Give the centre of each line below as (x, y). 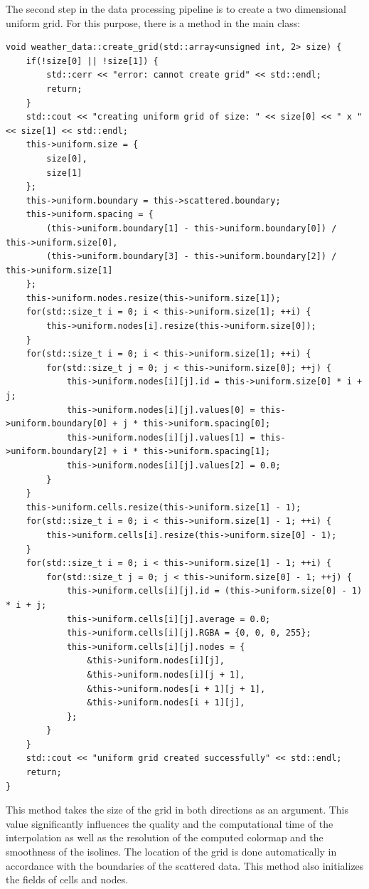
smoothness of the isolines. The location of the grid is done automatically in (171, 852)
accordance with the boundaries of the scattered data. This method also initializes (185, 865)
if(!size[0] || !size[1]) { (92, 61)
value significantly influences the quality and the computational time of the (170, 823)
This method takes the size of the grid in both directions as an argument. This (177, 810)
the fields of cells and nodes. (67, 879)
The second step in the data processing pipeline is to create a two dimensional (176, 9)
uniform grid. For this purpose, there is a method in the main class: (153, 22)
